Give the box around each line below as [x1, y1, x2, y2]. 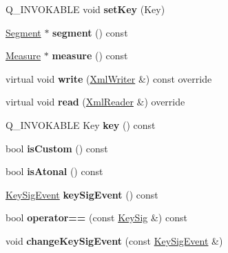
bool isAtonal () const [6, 164, 103, 179]
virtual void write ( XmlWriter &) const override [6, 71, 212, 85]
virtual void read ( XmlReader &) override [6, 94, 185, 109]
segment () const [52, 25, 128, 39]
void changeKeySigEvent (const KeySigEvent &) [6, 233, 223, 247]
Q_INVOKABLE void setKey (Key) [6, 2, 165, 16]
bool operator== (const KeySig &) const [6, 210, 187, 225]
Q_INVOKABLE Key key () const [6, 117, 156, 132]
